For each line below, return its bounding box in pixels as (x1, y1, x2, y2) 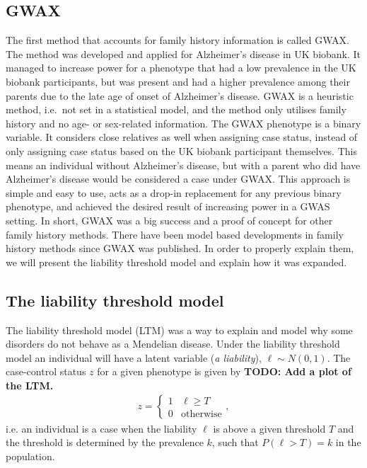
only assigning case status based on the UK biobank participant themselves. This (6, 143, 357, 158)
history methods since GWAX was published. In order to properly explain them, (6, 241, 354, 256)
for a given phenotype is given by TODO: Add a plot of (97, 364, 351, 379)
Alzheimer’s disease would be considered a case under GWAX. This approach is (6, 171, 351, 186)
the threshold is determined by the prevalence (6, 435, 204, 450)
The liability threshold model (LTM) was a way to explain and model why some (6, 322, 353, 337)
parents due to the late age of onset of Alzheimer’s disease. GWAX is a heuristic (6, 88, 354, 103)
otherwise (181, 409, 222, 419)
